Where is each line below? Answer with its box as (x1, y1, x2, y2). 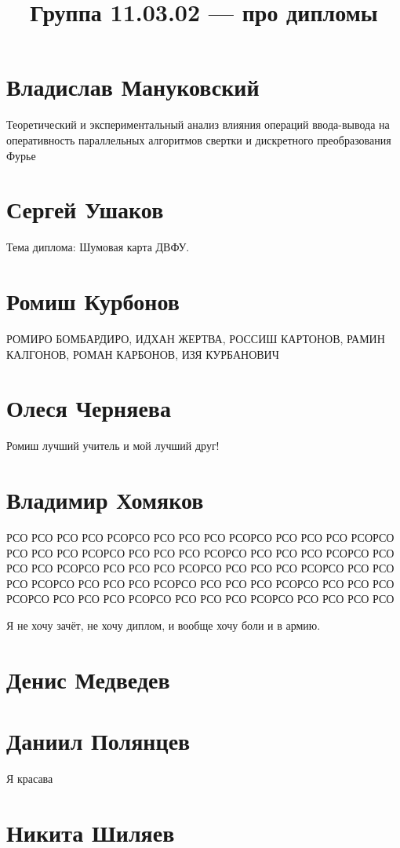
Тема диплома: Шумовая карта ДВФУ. (6, 239, 190, 255)
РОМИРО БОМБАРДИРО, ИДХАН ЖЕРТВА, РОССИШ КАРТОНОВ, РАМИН (6, 330, 385, 346)
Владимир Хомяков (6, 484, 204, 516)
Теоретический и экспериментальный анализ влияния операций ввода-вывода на (6, 116, 390, 133)
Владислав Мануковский (6, 71, 260, 103)
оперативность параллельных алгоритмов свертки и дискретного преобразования (6, 131, 391, 148)
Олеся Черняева (6, 392, 171, 424)
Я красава (6, 770, 53, 787)
